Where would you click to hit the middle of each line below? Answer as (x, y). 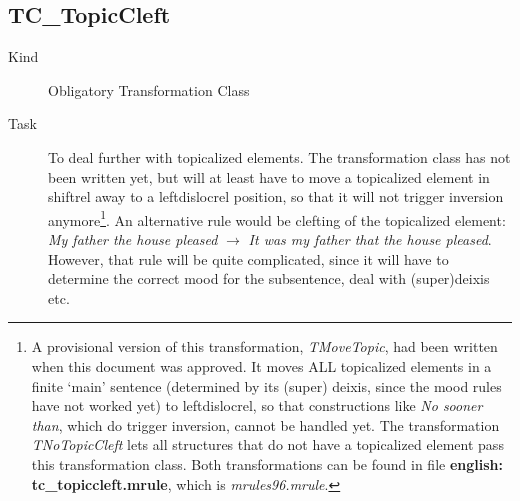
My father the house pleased (133, 239)
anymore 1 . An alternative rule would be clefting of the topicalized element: (277, 218)
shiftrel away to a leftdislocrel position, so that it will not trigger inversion (276, 196)
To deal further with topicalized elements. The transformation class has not (279, 156)
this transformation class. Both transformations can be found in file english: (267, 463)
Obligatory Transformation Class (149, 89)
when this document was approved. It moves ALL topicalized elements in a (261, 365)
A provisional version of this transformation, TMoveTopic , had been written (264, 346)
